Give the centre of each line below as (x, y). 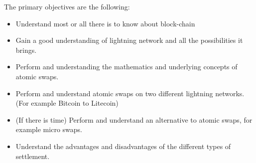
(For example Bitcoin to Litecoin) (67, 103)
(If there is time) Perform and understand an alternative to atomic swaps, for (134, 119)
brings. (26, 50)
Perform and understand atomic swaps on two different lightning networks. (130, 93)
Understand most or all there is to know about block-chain (105, 23)
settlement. (33, 156)
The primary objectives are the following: (67, 6)
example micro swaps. (49, 129)
